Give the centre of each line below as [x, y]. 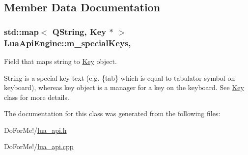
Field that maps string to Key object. [60, 61]
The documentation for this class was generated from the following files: [112, 113]
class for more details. [37, 97]
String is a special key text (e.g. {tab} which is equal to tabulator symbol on [120, 77]
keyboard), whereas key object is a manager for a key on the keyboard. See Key [124, 87]
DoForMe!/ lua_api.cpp [39, 146]
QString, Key [79, 31]
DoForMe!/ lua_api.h [35, 130]
